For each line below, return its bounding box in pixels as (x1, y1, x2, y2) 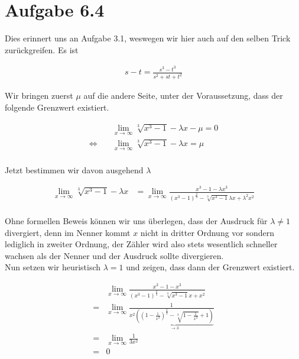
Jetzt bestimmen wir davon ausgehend (5, 163, 144, 176)
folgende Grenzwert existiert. (5, 101, 109, 113)
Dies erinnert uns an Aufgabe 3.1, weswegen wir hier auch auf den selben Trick (5, 32, 291, 44)
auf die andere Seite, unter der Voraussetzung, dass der (83, 89, 283, 102)
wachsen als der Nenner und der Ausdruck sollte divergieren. (5, 249, 224, 261)
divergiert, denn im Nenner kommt (5, 226, 131, 238)
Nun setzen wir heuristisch (5, 261, 101, 273)
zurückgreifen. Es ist (5, 43, 79, 56)
